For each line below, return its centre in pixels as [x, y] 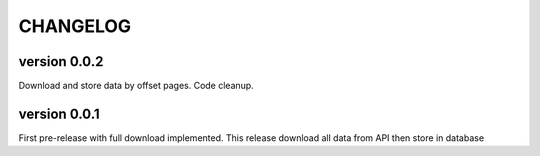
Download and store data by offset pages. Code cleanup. [136, 86]
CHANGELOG [75, 26]
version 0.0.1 [59, 113]
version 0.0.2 [61, 61]
